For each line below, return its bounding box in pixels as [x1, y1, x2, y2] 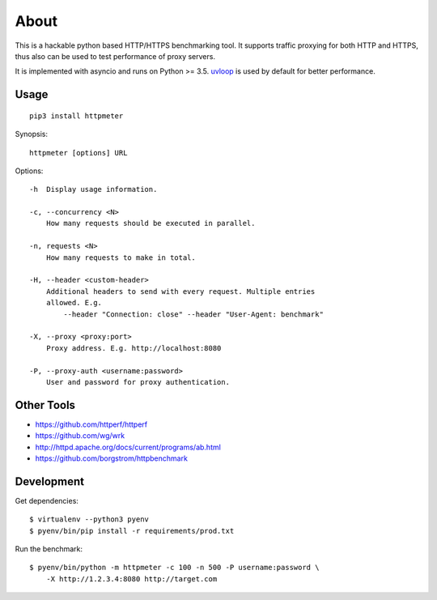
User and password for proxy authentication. [45, 377, 231, 386]
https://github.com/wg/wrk [35, 431, 125, 440]
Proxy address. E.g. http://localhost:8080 [45, 343, 222, 352]
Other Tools [15, 398, 76, 412]
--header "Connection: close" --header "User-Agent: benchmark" [63, 309, 324, 319]
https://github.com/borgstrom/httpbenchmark [35, 453, 188, 463]
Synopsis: [15, 130, 49, 139]
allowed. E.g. [45, 298, 103, 308]
